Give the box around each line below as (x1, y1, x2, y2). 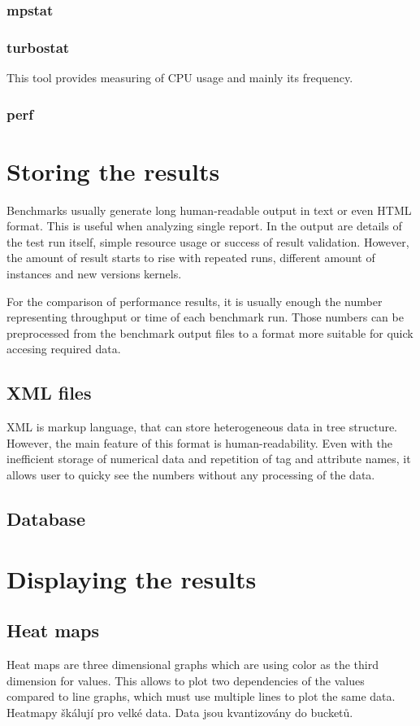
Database (6, 505, 86, 531)
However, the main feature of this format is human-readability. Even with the (6, 434, 392, 451)
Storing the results (6, 154, 220, 187)
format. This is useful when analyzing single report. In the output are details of (6, 217, 402, 234)
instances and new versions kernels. (6, 265, 182, 282)
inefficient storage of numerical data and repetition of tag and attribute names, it (6, 450, 411, 467)
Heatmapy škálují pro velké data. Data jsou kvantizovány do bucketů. (6, 703, 353, 720)
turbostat (6, 37, 70, 57)
